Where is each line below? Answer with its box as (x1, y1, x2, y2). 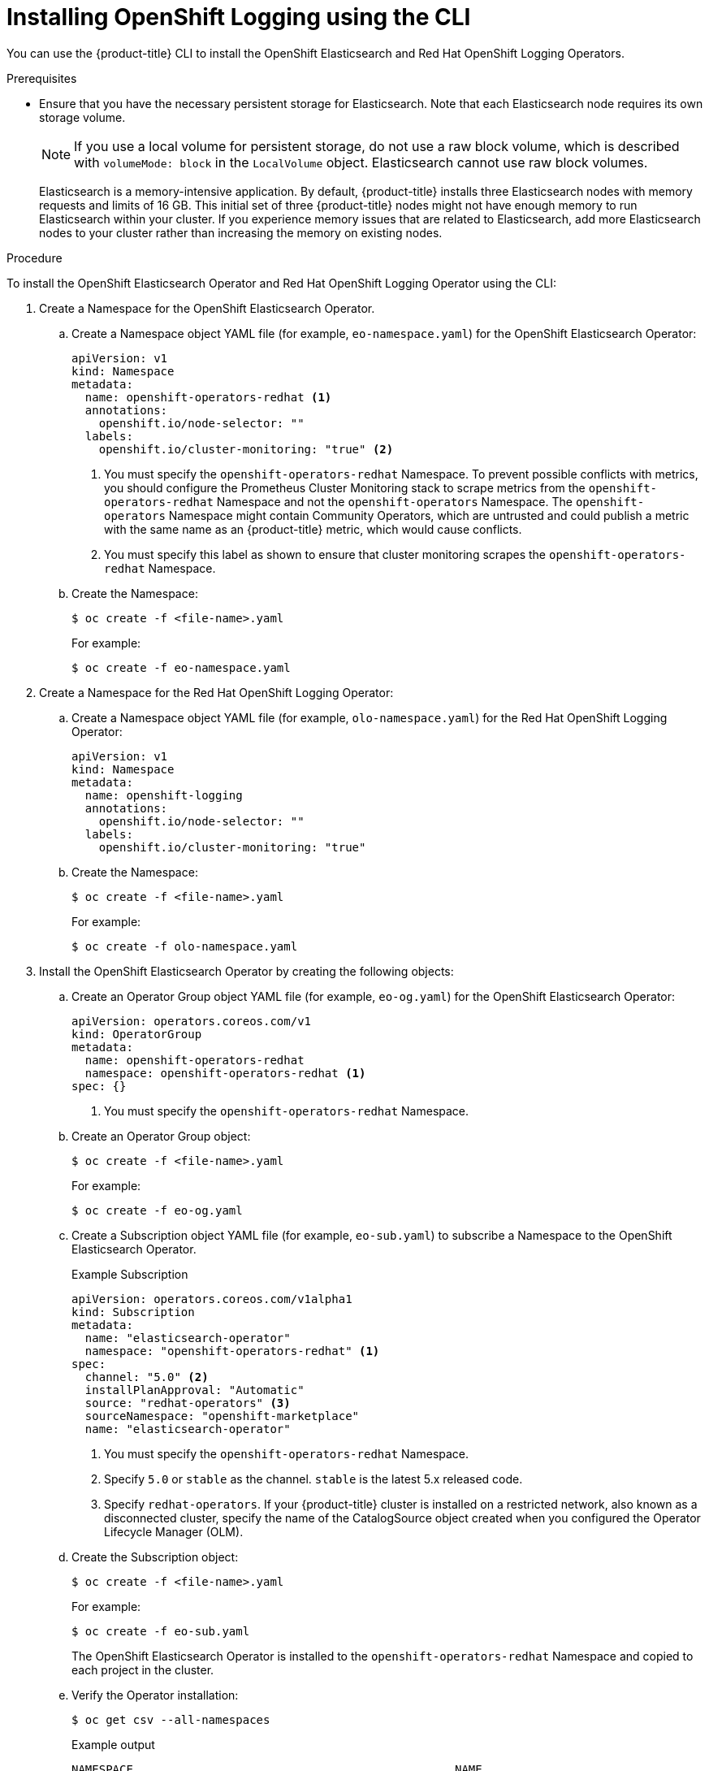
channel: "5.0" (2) (84, 1370, 209, 1383)
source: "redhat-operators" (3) (84, 1396, 291, 1409)
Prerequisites (6, 71, 77, 85)
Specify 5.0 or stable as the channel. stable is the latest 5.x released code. (104, 1471, 523, 1486)
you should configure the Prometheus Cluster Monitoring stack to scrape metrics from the (104, 480, 586, 495)
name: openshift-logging (84, 788, 243, 802)
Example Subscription (71, 1267, 188, 1281)
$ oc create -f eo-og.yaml (71, 1203, 243, 1217)
